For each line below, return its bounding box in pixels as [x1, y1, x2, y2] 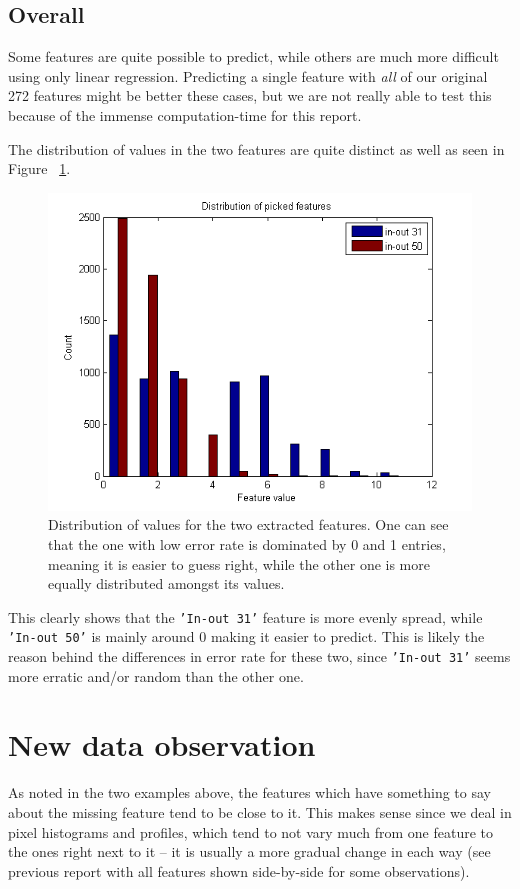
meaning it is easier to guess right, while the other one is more [48, 553, 430, 574]
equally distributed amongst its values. [48, 573, 285, 594]
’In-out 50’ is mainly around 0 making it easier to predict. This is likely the [8, 626, 485, 647]
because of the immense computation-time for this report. [8, 104, 362, 125]
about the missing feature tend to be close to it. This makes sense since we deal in [8, 802, 512, 823]
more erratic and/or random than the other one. [8, 665, 304, 686]
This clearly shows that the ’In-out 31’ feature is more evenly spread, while [8, 606, 483, 627]
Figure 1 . [8, 158, 71, 179]
